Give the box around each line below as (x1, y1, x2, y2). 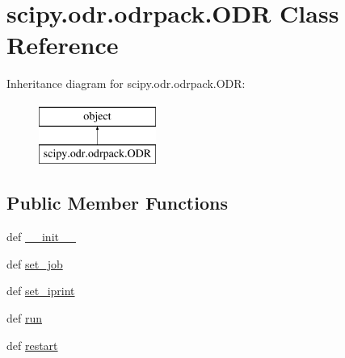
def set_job (6, 255, 63, 272)
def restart (6, 336, 58, 353)
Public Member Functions (6, 190, 228, 215)
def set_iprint (6, 282, 75, 299)
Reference (6, 28, 119, 61)
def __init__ (6, 228, 76, 245)
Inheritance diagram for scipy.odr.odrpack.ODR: (6, 75, 246, 92)
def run (6, 310, 43, 327)
